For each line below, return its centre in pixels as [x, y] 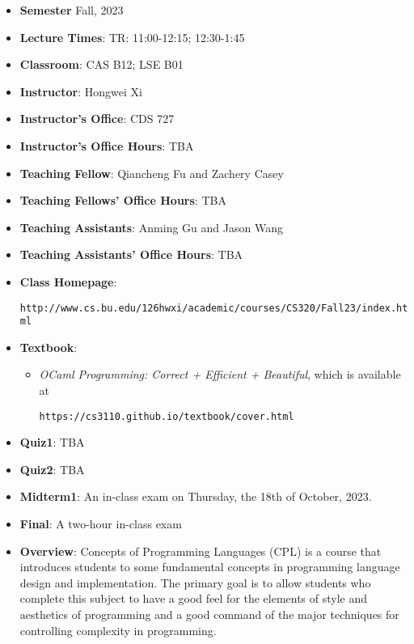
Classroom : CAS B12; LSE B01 [101, 64]
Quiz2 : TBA [52, 469]
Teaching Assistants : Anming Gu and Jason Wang [151, 227]
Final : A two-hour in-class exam [101, 524]
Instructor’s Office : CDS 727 [97, 119]
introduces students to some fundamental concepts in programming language [210, 567]
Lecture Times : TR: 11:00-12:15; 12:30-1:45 [132, 37]
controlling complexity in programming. [118, 630]
